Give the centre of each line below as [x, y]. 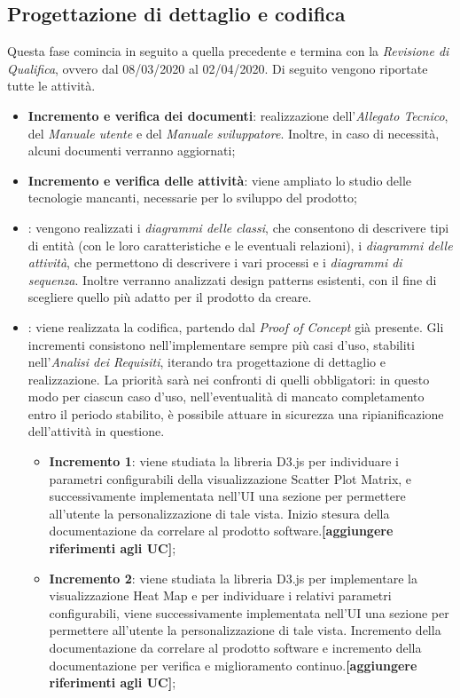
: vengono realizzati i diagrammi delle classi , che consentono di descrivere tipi [238, 227]
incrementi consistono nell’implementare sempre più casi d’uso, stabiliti [221, 344]
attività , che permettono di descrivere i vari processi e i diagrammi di [215, 262]
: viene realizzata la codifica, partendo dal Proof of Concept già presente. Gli [236, 326]
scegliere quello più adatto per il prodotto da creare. [170, 297]
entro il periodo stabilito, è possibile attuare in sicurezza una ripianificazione [236, 413]
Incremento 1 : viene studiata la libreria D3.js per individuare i [224, 461]
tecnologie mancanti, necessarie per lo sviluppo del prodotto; [192, 198]
